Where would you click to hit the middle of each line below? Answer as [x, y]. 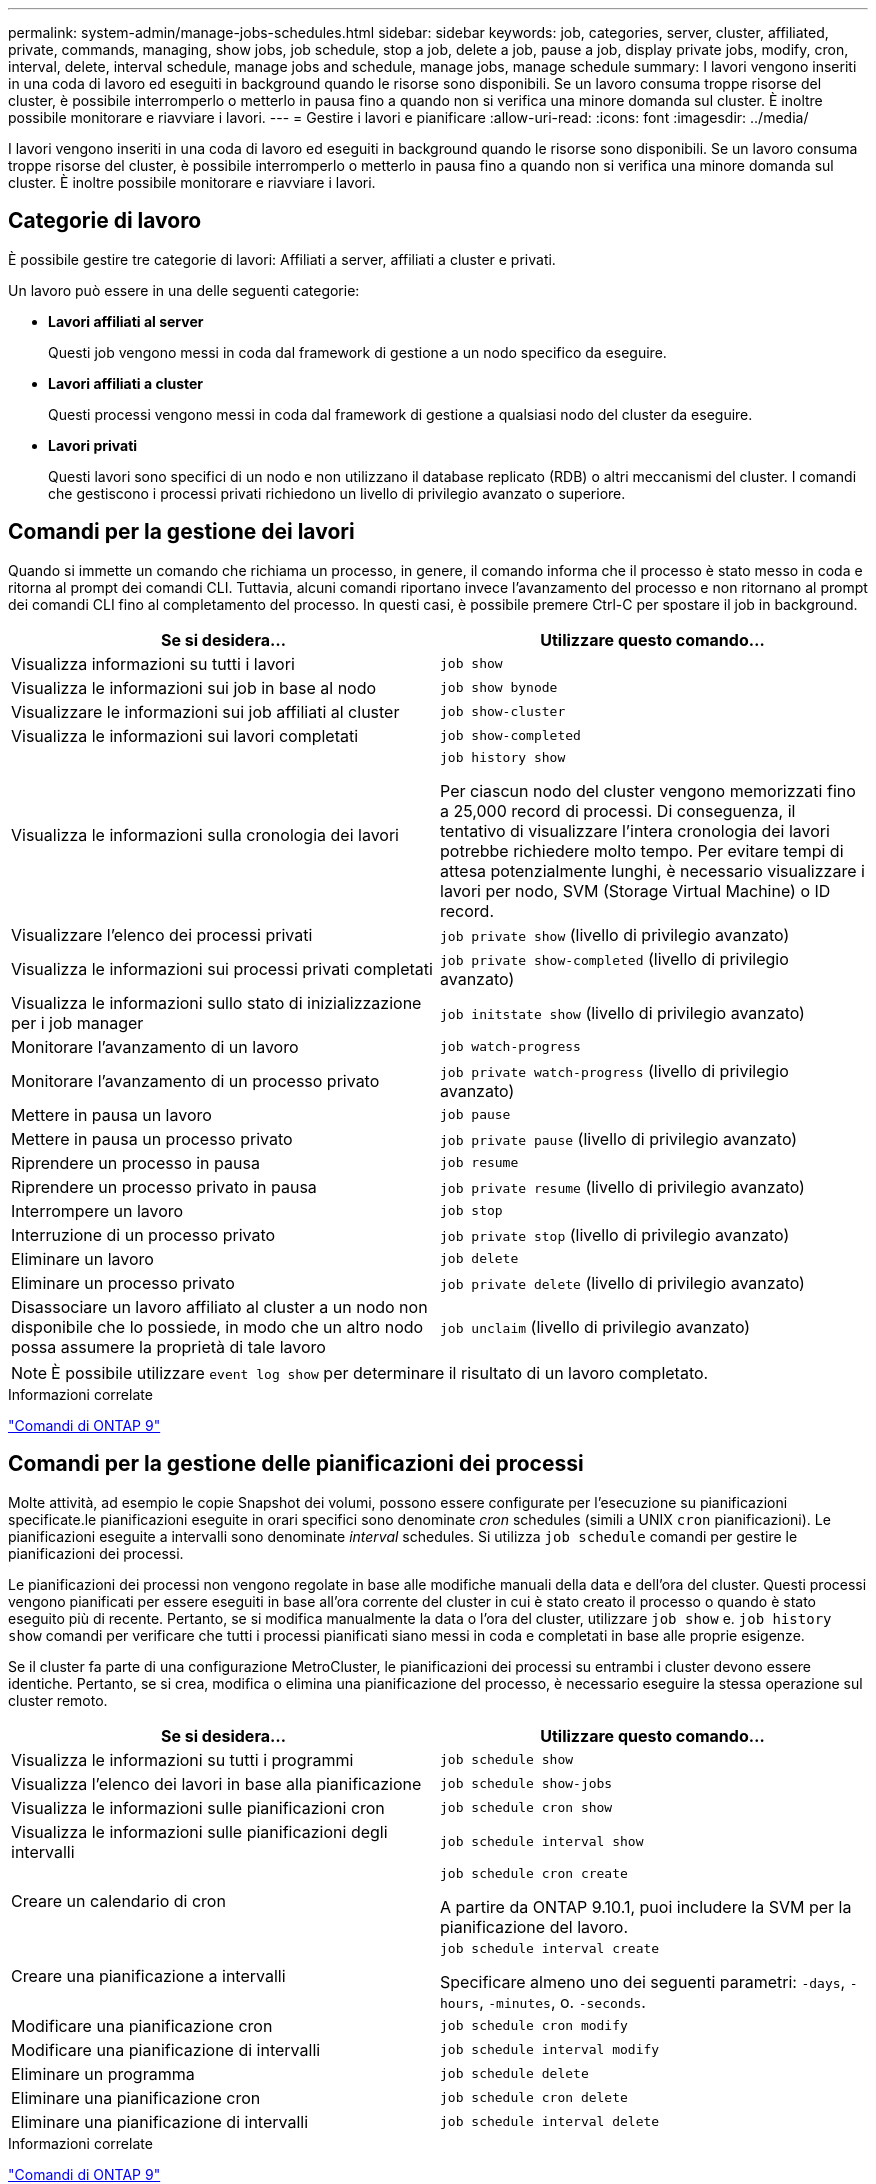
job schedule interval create [550, 1948]
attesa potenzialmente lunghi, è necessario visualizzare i [652, 870]
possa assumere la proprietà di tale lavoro [168, 1346]
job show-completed [510, 736]
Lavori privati [93, 445]
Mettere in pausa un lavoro [111, 1114]
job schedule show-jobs [526, 1784]
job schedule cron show [526, 1808]
